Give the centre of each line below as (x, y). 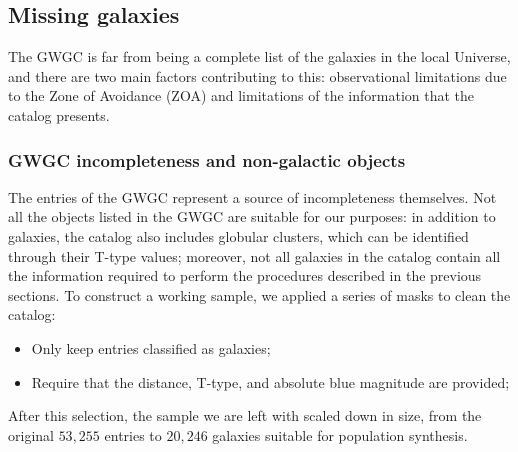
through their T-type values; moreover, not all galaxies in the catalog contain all (254, 255)
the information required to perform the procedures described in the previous (245, 275)
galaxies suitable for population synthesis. (340, 434)
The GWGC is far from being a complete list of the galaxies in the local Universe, (259, 56)
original (31, 434)
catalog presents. (59, 114)
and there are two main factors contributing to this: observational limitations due (257, 75)
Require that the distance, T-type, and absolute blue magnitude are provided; (270, 381)
